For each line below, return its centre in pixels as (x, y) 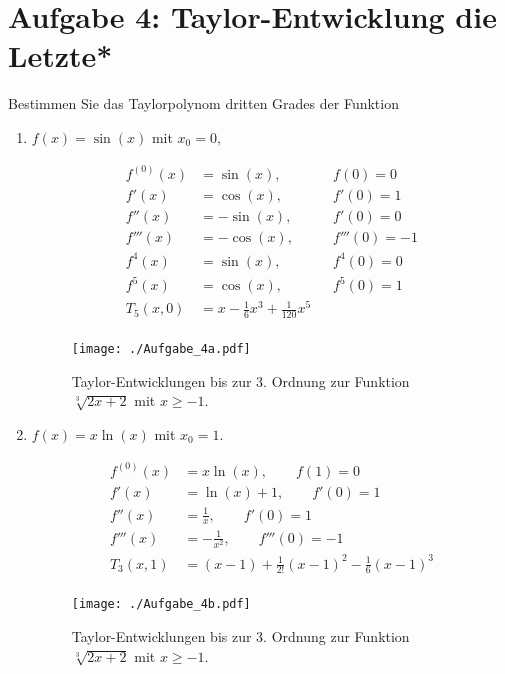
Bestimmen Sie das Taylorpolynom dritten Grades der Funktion (203, 103)
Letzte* (60, 55)
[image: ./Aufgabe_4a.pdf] (161, 349)
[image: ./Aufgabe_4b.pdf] (161, 604)
